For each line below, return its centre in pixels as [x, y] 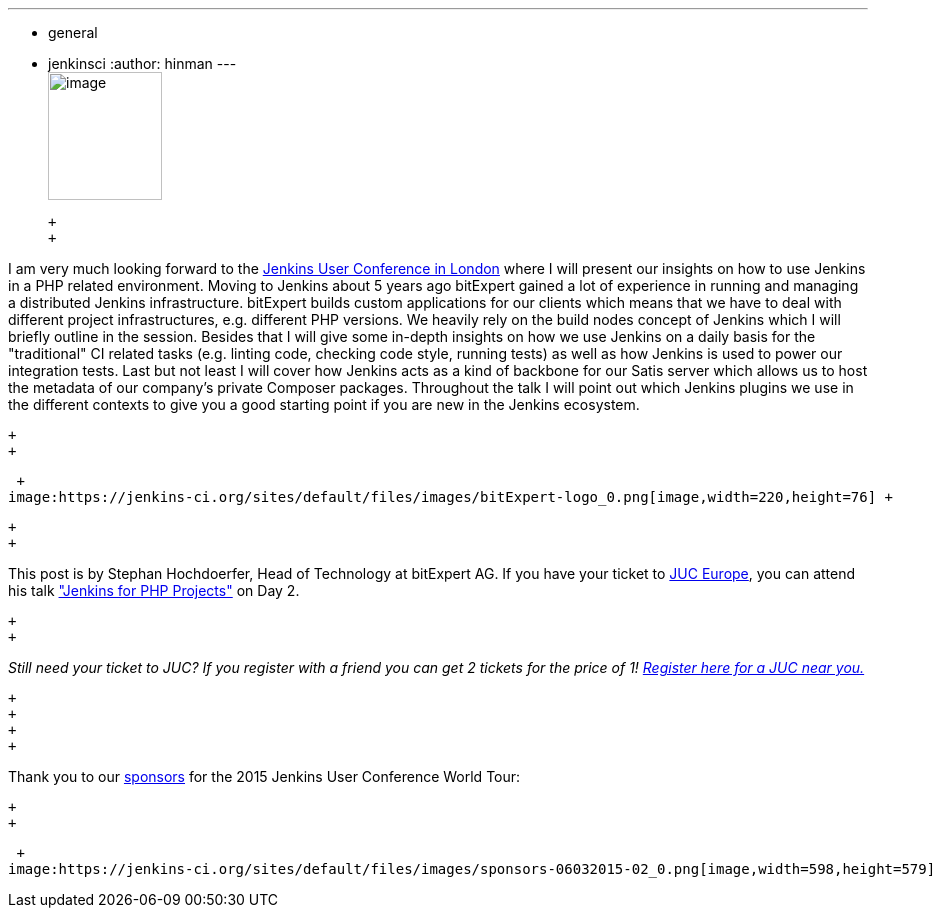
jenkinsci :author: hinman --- [142, 63]
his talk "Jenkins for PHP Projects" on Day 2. [154, 590]
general [73, 32]
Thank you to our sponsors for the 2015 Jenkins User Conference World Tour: [264, 776]
